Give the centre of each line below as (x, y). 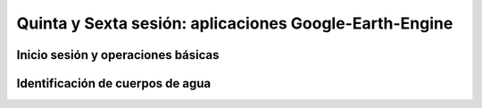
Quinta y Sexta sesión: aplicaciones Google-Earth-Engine (235, 23)
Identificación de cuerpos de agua (114, 83)
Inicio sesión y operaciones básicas (118, 55)
